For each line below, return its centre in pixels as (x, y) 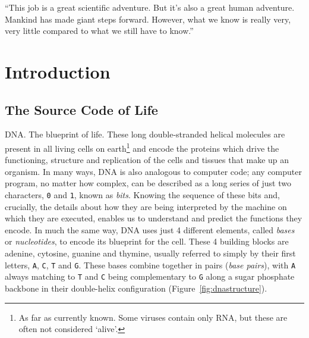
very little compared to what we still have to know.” (99, 31)
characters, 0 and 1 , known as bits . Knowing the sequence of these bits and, (142, 194)
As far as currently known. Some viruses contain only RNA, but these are (153, 317)
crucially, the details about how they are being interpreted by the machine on (146, 206)
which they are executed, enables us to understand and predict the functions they (154, 218)
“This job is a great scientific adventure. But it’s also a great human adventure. (150, 7)
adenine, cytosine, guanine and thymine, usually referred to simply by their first (150, 253)
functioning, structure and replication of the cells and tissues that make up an (147, 160)
